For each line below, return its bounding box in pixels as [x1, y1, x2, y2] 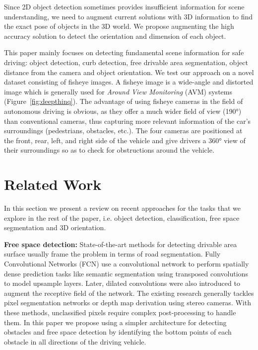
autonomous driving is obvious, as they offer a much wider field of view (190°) [4, 105, 242, 116]
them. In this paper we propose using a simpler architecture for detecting [4, 317, 227, 327]
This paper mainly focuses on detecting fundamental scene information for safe [4, 47, 244, 58]
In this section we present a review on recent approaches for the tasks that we [4, 203, 241, 213]
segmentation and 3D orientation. [4, 222, 106, 233]
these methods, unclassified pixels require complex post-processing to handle [4, 307, 236, 317]
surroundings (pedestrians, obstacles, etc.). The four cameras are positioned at [4, 125, 243, 136]
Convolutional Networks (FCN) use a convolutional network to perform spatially [4, 259, 249, 268]
